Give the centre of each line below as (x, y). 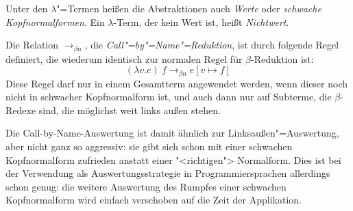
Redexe (21, 110)
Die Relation (32, 45)
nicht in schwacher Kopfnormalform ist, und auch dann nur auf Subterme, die (169, 97)
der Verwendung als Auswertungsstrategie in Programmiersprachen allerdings (168, 173)
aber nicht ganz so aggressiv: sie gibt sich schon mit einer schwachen (149, 146)
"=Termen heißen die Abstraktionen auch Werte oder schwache (189, 8)
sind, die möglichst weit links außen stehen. (130, 110)
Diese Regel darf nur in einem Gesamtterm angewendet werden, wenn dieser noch (177, 83)
